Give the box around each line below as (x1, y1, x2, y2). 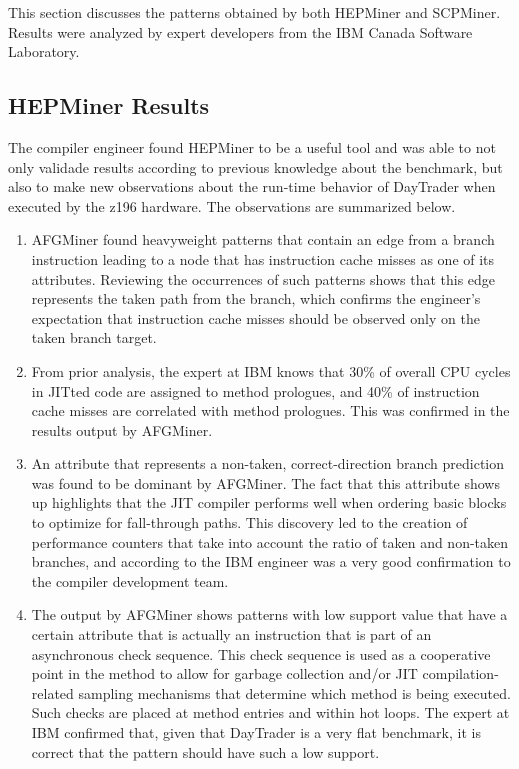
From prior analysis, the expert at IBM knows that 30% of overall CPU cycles (31, 360, 511, 381)
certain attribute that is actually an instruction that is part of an (31, 624, 432, 645)
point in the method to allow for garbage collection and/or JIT (31, 663, 418, 684)
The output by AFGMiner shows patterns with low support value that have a (31, 604, 508, 625)
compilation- (422, 663, 499, 684)
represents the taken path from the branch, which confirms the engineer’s (31, 288, 481, 309)
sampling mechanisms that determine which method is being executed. (78, 682, 511, 703)
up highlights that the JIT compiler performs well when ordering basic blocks (31, 492, 507, 513)
